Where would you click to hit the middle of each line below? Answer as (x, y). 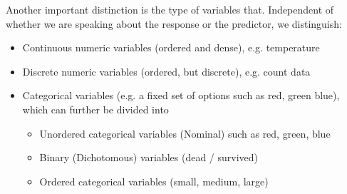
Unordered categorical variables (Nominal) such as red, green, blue (185, 133)
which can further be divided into (95, 109)
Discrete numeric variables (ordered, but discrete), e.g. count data (166, 71)
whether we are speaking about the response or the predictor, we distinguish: (174, 23)
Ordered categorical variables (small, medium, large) (154, 181)
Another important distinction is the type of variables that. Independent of (170, 9)
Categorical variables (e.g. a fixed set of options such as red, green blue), (181, 95)
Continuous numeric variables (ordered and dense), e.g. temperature (171, 47)
